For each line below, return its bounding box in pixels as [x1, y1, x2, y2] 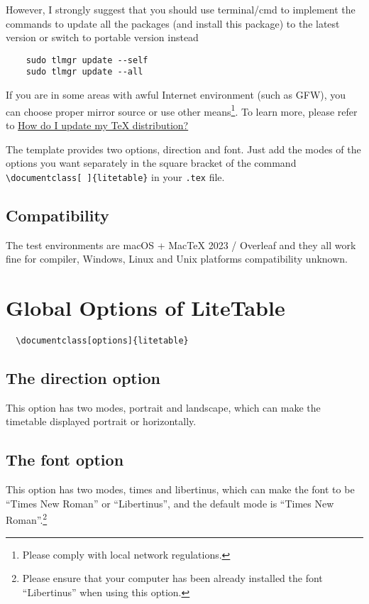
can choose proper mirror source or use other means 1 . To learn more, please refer [6, 101, 358, 119]
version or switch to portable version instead [6, 30, 199, 45]
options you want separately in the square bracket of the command [6, 155, 297, 170]
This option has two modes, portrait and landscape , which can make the [6, 400, 321, 414]
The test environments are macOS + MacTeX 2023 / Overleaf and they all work [6, 237, 356, 252]
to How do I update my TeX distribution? [6, 117, 189, 132]
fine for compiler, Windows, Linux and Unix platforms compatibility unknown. [6, 251, 348, 266]
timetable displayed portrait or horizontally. [6, 414, 197, 429]
